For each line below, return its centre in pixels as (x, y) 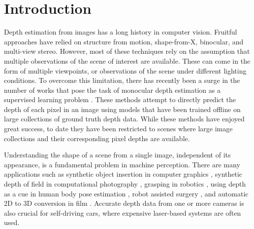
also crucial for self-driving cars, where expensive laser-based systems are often (123, 212)
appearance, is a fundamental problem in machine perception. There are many (122, 164)
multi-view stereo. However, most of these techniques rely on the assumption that (127, 51)
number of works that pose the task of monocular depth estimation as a (112, 90)
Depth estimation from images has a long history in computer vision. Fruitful (121, 32)
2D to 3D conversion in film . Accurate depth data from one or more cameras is (124, 203)
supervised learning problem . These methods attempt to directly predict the (120, 99)
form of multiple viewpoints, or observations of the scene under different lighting (125, 70)
